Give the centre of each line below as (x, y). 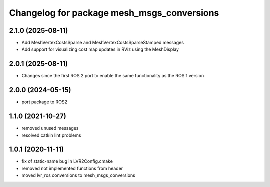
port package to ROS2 (44, 102)
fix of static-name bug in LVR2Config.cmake (67, 161)
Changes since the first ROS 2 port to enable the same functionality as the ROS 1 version (113, 76)
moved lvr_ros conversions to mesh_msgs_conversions (79, 175)
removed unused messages (50, 128)
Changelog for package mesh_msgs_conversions (114, 13)
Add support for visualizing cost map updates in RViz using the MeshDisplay (100, 49)
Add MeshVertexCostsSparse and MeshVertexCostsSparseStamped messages (103, 43)
